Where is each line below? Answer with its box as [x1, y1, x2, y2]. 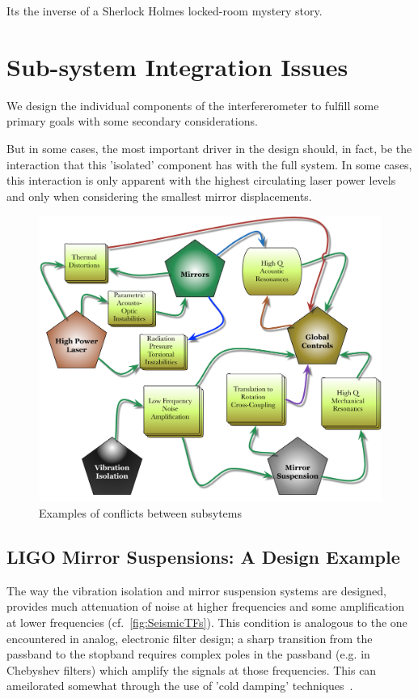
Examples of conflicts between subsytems [39, 505, 242, 522]
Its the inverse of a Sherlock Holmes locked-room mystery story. [6, 2, 323, 19]
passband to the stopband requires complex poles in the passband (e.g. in [6, 646, 370, 663]
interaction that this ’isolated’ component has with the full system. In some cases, [6, 156, 412, 173]
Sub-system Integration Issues [6, 49, 348, 83]
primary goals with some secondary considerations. [6, 113, 258, 130]
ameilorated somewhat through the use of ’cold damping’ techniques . [6, 677, 353, 694]
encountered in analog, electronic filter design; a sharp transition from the [6, 629, 373, 646]
